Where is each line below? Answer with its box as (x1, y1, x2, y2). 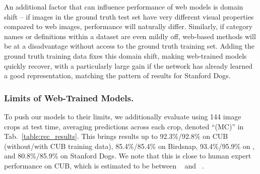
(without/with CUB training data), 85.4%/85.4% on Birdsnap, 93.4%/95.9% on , (4, 140, 255, 151)
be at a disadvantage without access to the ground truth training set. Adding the (4, 41, 255, 51)
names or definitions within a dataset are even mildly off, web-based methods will (4, 31, 256, 41)
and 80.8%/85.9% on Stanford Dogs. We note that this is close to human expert (4, 150, 251, 161)
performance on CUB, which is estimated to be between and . (4, 160, 204, 170)
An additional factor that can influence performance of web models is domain (4, 2, 243, 12)
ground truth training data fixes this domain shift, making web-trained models (4, 50, 247, 61)
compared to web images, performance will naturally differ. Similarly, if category (4, 21, 253, 32)
